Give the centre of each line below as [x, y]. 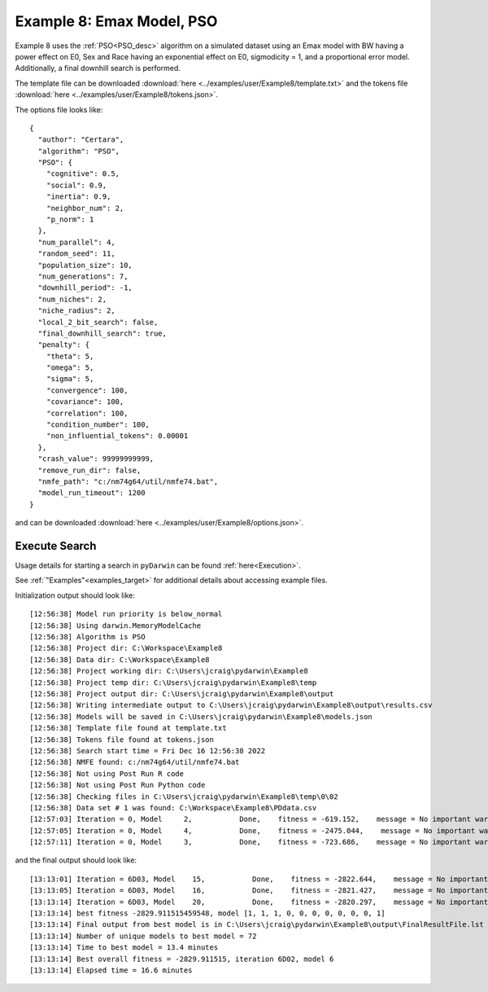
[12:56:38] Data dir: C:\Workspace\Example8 [120, 659]
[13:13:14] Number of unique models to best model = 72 [143, 936]
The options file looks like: [59, 109]
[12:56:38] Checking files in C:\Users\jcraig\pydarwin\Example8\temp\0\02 [184, 797]
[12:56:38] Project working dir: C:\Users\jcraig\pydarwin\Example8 [169, 671]
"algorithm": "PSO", [79, 151]
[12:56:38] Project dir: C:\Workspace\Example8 [126, 648]
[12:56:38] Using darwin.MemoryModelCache [115, 625]
